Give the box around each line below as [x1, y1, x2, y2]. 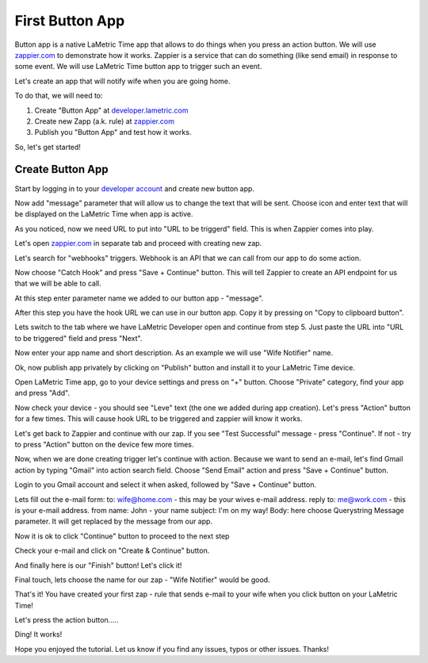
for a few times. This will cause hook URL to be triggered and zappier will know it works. [14, 414, 303, 423]
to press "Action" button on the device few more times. [14, 440, 194, 449]
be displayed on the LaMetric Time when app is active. [14, 209, 193, 219]
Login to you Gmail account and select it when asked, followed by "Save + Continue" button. [14, 480, 317, 489]
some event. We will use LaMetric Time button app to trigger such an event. [14, 62, 262, 71]
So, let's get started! [14, 142, 81, 151]
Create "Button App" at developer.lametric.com [34, 105, 189, 115]
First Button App [14, 12, 125, 29]
